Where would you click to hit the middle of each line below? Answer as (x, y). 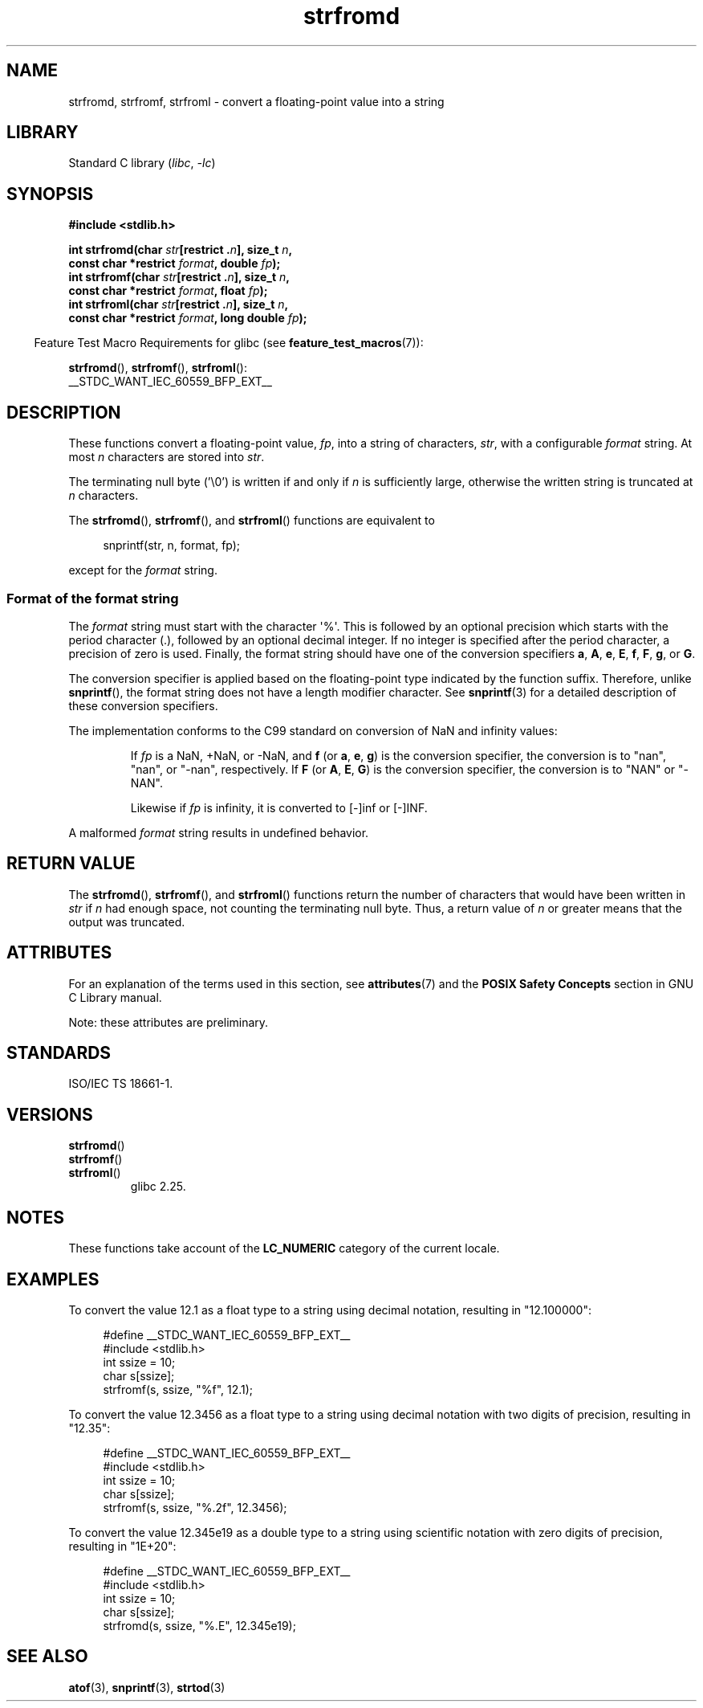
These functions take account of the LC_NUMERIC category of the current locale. (284, 1248)
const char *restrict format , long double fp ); (188, 318)
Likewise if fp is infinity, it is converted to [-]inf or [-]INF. (279, 807)
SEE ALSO (47, 1657)
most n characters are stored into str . (167, 457)
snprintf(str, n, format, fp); (172, 545)
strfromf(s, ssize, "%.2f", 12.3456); (195, 1507)
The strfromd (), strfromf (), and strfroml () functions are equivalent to (252, 521)
